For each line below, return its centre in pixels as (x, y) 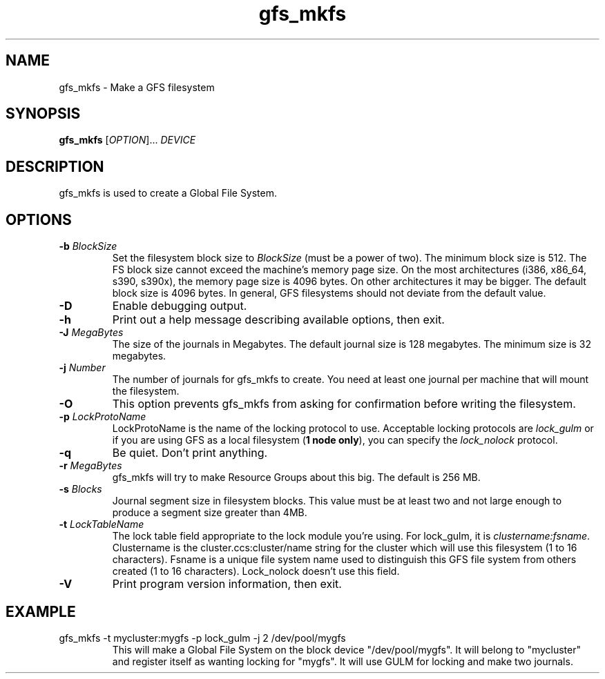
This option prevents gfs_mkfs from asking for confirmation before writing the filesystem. (344, 404)
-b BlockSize (88, 246)
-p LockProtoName (103, 417)
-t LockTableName (102, 524)
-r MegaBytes (90, 466)
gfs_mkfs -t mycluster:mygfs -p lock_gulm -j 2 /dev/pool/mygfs (202, 638)
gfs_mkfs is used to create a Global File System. (168, 193)
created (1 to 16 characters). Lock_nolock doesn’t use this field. (256, 571)
